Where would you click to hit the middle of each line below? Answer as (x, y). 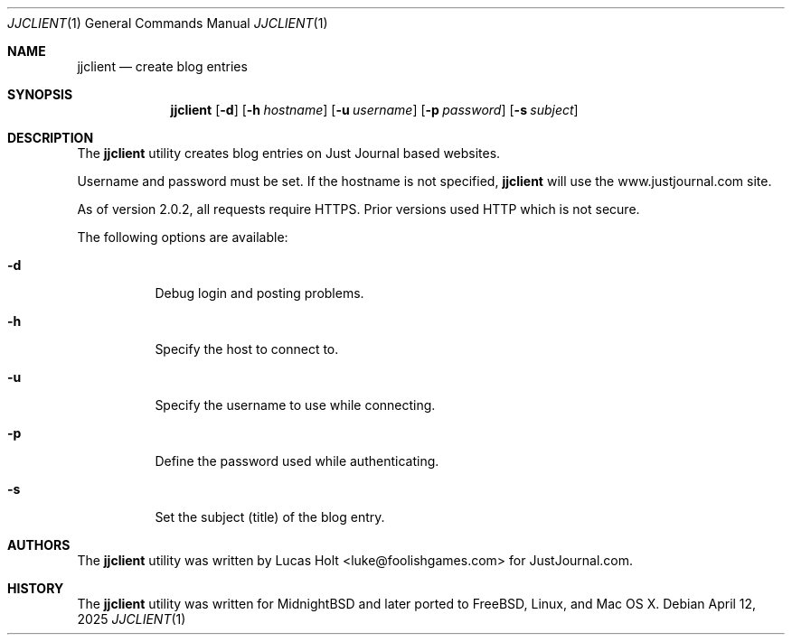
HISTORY (36, 588)
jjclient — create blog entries (162, 66)
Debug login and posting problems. (259, 293)
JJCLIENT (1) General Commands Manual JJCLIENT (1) (168, 23)
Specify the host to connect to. (247, 349)
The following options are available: (183, 237)
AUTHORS (39, 545)
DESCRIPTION (51, 138)
